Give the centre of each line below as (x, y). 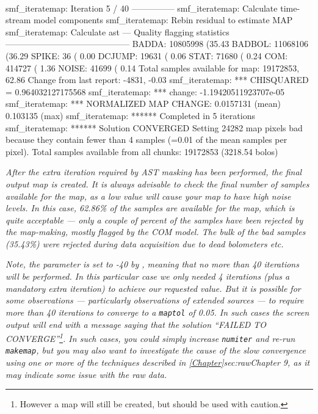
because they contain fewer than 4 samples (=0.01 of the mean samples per (146, 140)
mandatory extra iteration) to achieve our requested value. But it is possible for (153, 288)
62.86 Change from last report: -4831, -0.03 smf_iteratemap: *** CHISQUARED (157, 80)
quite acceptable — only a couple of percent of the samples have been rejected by (154, 220)
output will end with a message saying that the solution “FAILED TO (136, 324)
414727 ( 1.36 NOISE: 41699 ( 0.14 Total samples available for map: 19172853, (153, 67)
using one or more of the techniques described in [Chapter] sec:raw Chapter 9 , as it (158, 362)
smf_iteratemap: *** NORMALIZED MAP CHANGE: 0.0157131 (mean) (143, 103)
